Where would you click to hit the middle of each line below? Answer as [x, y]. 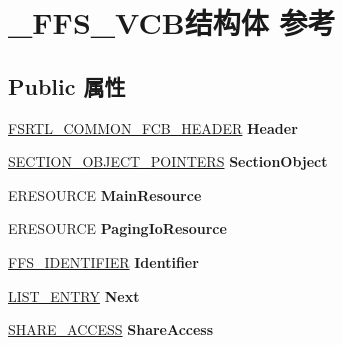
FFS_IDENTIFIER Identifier [103, 261]
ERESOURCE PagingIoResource [117, 228]
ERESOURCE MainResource [105, 194]
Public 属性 [67, 85]
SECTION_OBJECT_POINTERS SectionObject [168, 161]
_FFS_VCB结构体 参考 [172, 22]
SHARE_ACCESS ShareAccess [111, 329]
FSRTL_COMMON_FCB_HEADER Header [153, 127]
